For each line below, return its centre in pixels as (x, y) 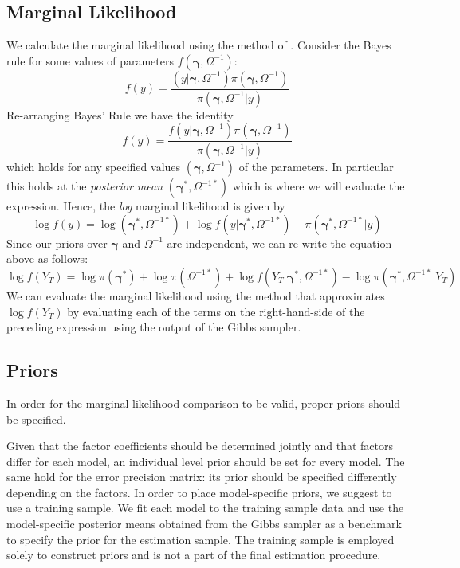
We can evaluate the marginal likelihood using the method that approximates (196, 295)
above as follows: (47, 259)
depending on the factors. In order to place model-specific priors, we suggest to (199, 492)
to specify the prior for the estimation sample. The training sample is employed (201, 539)
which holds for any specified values (94, 167)
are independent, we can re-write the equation (279, 243)
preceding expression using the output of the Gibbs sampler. (154, 327)
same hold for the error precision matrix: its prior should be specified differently (202, 477)
